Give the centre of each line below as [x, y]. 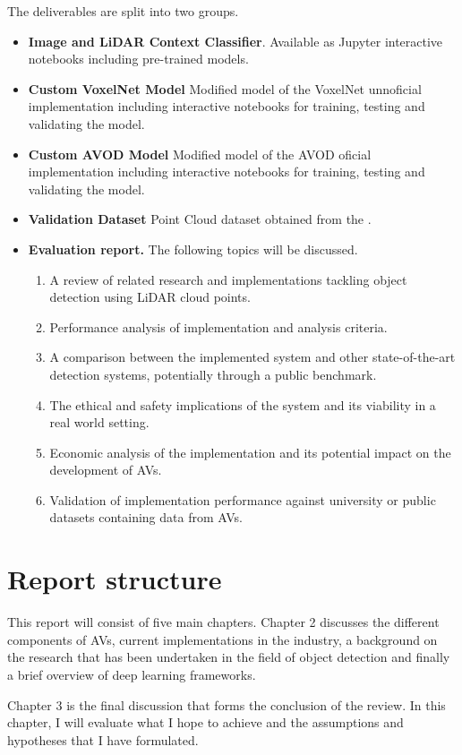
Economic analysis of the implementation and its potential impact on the [250, 452]
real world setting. [99, 422]
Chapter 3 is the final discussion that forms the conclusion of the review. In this [227, 704]
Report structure [115, 579]
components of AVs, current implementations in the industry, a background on [222, 639]
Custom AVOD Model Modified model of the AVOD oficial [200, 154]
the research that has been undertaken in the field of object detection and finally [229, 657]
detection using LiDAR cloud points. [150, 297]
